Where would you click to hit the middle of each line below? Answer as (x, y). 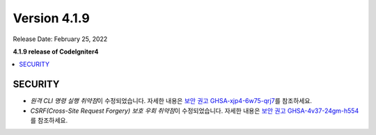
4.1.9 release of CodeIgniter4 (56, 51)
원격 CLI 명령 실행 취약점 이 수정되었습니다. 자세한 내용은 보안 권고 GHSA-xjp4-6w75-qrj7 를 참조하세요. (171, 101)
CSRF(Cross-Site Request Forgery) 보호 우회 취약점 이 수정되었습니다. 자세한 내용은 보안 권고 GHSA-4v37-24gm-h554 (195, 111)
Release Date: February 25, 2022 (60, 39)
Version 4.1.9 (51, 18)
